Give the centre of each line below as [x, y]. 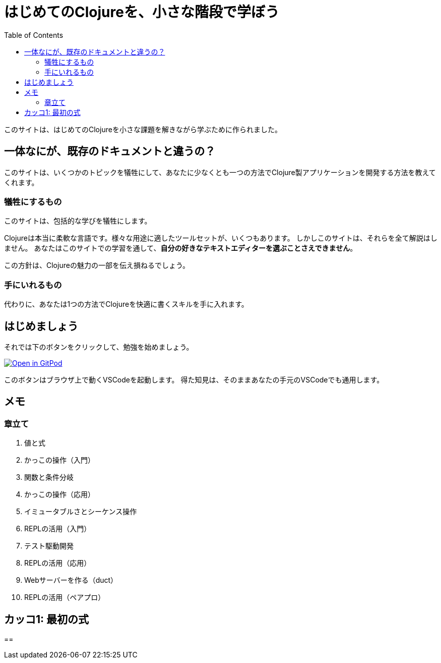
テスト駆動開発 [49, 546]
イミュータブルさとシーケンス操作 [81, 512]
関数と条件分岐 [49, 477]
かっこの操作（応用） [59, 494]
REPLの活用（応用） [58, 563]
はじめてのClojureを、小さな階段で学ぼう [142, 12]
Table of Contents [34, 35]
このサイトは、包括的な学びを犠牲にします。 [78, 221]
